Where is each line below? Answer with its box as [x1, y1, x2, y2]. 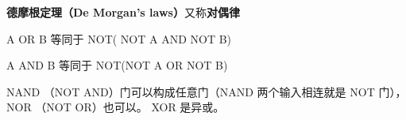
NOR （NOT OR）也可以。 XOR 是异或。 [6, 99, 225, 115]
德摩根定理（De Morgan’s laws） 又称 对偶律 [6, 4, 240, 20]
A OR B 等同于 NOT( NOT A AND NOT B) [6, 30, 232, 47]
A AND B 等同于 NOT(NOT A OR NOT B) [6, 57, 228, 73]
